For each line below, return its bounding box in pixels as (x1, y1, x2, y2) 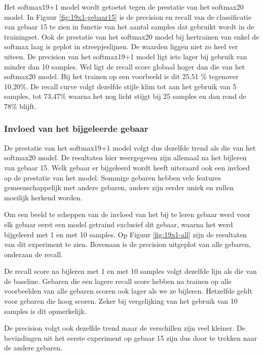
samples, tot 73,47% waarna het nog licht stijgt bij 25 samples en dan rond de (4, 91, 246, 101)
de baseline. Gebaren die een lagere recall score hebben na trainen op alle (4, 275, 232, 286)
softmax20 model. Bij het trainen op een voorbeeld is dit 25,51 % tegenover (4, 71, 239, 82)
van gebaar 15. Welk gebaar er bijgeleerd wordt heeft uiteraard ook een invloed (4, 162, 250, 172)
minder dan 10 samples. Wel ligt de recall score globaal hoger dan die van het (4, 61, 245, 72)
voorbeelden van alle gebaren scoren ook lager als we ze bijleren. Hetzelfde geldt (4, 286, 252, 296)
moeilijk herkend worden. (4, 192, 83, 202)
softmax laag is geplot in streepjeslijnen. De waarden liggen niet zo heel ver (4, 41, 238, 52)
